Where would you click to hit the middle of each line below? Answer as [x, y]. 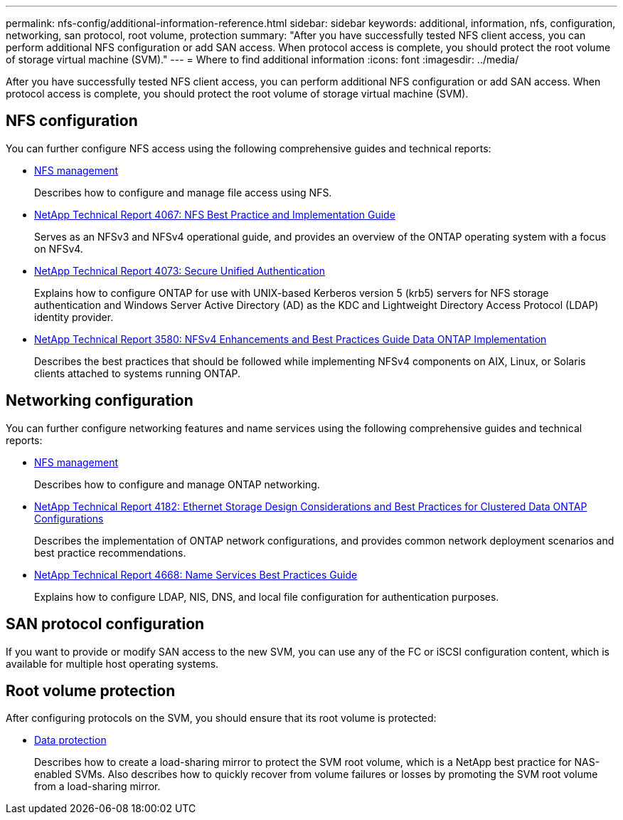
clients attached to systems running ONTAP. [138, 373]
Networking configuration [100, 401]
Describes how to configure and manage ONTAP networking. [177, 484]
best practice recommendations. [110, 552]
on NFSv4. [59, 248]
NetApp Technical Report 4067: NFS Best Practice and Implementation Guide [215, 214]
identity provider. [74, 317]
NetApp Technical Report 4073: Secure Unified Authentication [180, 270]
